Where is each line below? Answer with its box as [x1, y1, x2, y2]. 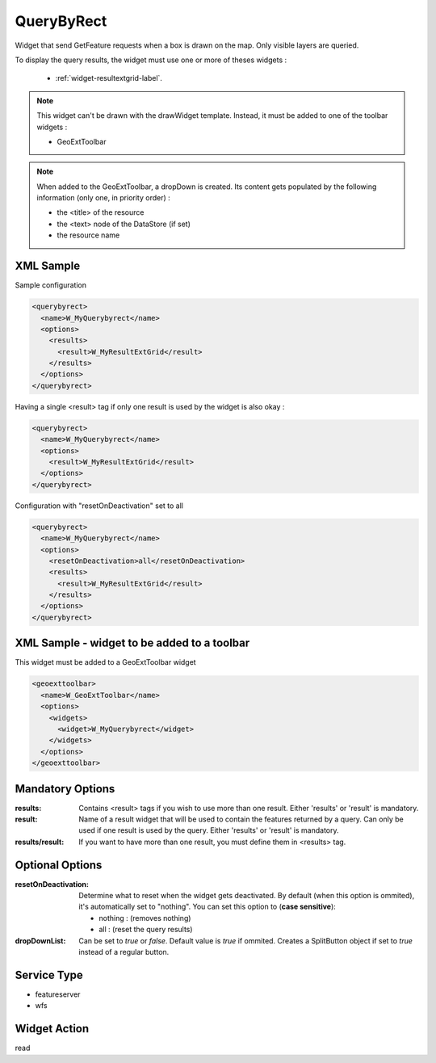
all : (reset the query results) [99, 925, 193, 935]
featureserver [35, 989, 81, 999]
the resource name [57, 230, 120, 240]
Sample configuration [15, 280, 87, 290]
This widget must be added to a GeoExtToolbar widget [15, 658, 197, 667]
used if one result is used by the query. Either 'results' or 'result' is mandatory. [78, 826, 339, 835]
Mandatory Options [15, 782, 115, 796]
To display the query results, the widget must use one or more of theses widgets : [15, 55, 287, 65]
